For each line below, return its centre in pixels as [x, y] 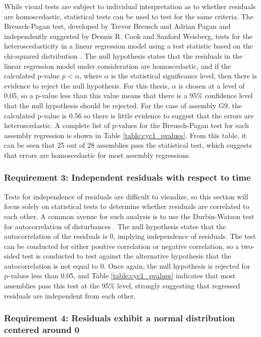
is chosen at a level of [212, 85]
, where [91, 76]
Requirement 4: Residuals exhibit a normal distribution [120, 318]
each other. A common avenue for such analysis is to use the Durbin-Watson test [129, 216]
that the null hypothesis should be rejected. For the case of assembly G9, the [123, 105]
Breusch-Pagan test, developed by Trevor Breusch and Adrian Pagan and [117, 26]
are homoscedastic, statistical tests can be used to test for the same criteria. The [129, 16]
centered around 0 [42, 330]
